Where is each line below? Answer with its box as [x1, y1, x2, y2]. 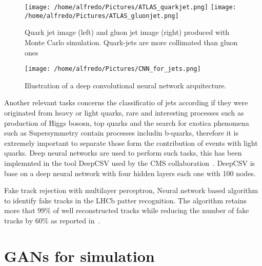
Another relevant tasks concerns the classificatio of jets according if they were [4, 97, 248, 108]
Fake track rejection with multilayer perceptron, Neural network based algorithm [4, 185, 258, 196]
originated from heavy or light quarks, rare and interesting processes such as [4, 107, 244, 118]
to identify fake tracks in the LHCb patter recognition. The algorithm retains [4, 195, 247, 205]
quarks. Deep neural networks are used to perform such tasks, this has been [4, 147, 242, 158]
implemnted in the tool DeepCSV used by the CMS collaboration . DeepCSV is [4, 157, 255, 168]
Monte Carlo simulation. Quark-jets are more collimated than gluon [25, 36, 238, 47]
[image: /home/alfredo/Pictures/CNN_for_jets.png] [25, 65, 201, 73]
